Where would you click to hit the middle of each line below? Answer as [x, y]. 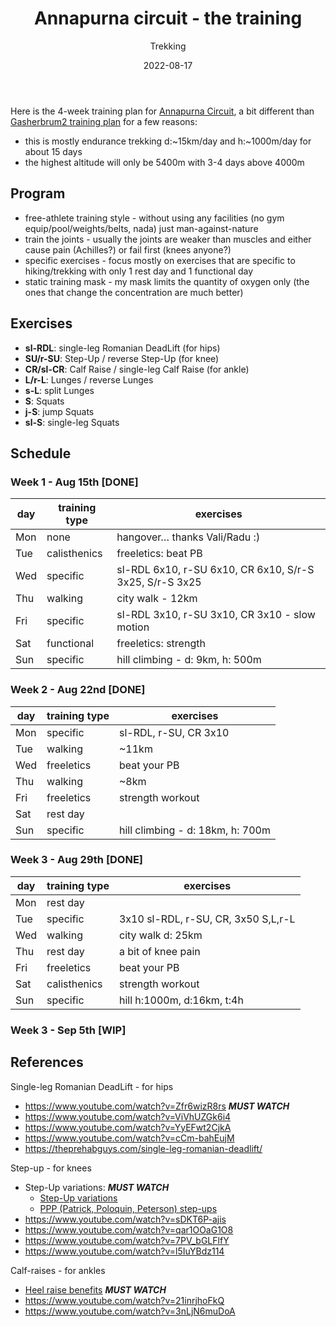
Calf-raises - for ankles [58, 1270]
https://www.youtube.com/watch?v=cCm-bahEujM [129, 1138]
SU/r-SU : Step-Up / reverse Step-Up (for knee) [122, 358]
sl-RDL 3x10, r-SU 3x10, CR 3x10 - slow [216, 615]
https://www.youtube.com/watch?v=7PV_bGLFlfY [127, 1240]
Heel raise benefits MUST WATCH [95, 1289]
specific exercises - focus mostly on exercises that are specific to [160, 260]
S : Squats [44, 401]
